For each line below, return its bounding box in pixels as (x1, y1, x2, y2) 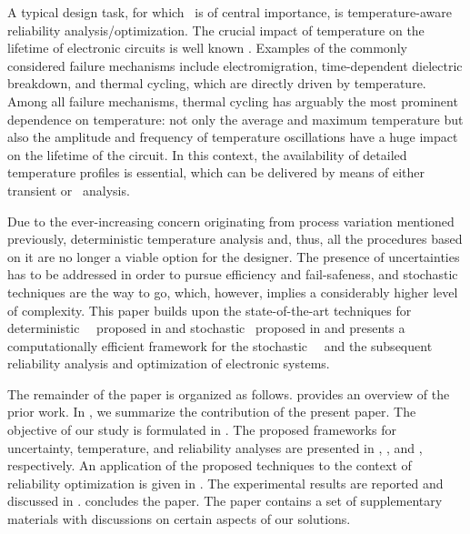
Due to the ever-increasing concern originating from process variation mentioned (7, 211, 455, 230)
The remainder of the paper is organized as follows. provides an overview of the (7, 384, 450, 403)
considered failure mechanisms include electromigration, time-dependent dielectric (7, 55, 463, 75)
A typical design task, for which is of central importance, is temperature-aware (7, 3, 452, 21)
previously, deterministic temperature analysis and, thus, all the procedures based (7, 229, 463, 248)
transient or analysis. (7, 180, 130, 199)
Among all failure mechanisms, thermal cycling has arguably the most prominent (7, 91, 458, 110)
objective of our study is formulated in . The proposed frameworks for (7, 420, 396, 439)
